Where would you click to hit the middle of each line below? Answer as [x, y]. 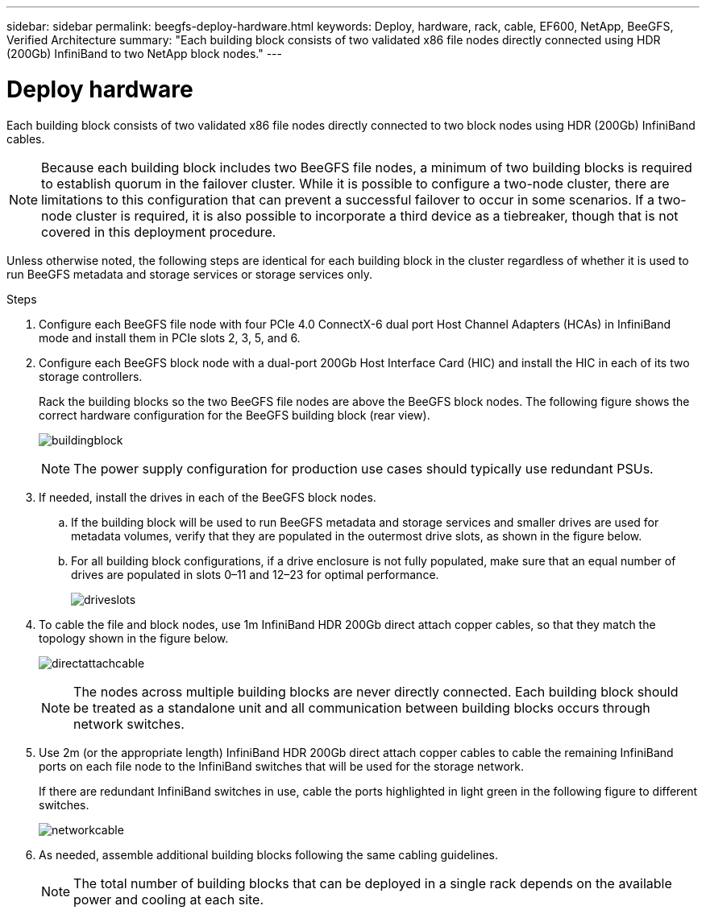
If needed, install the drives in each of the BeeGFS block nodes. [208, 497]
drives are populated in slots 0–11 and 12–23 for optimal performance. [255, 574]
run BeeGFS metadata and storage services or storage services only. [190, 274]
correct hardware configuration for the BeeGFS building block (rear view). [235, 415]
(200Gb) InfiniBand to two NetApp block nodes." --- [144, 54]
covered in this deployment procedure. [159, 232]
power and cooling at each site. [169, 899]
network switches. [129, 724]
